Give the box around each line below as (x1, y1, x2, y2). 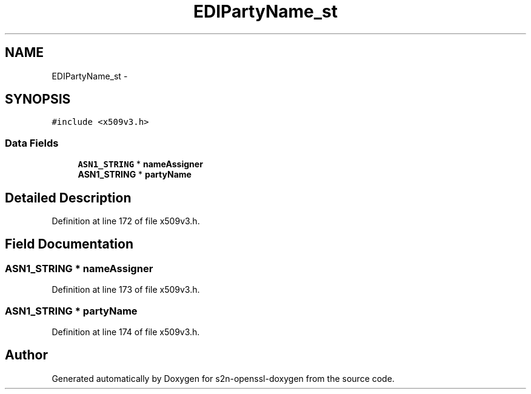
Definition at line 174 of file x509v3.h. (52, 327, 200, 337)
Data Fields (5, 136, 59, 149)
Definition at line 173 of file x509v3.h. (52, 284, 200, 295)
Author (5, 347, 48, 363)
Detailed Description (5, 190, 132, 205)
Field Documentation (5, 236, 133, 252)
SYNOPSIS (5, 92, 71, 107)
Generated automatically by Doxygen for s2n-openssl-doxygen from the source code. (52, 373, 395, 384)
